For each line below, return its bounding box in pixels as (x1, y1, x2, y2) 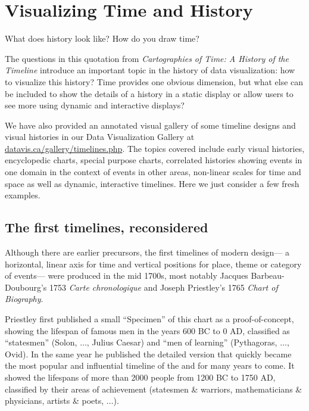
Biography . (5, 292, 43, 305)
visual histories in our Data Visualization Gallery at (5, 130, 195, 143)
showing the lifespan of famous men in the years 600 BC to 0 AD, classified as (5, 324, 290, 337)
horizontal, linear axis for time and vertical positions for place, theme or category (5, 257, 302, 270)
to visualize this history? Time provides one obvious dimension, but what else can (5, 75, 304, 88)
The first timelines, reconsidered (5, 218, 208, 236)
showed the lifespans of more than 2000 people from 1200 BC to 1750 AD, (5, 370, 276, 383)
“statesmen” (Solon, (5, 336, 77, 348)
